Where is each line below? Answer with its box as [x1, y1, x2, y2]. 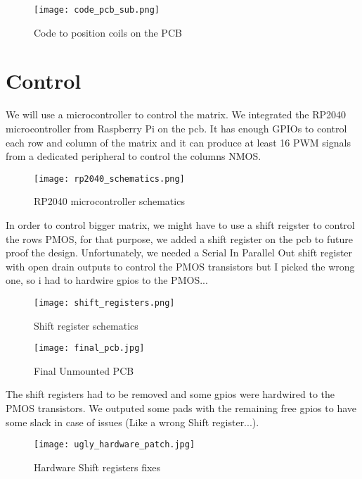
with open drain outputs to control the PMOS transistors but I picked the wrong [6, 259, 355, 273]
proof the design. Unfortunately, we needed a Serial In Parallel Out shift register [6, 245, 353, 260]
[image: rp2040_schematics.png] [34, 173, 185, 184]
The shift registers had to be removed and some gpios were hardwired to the [6, 387, 335, 402]
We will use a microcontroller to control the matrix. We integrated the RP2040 [6, 107, 347, 122]
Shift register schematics [34, 318, 138, 332]
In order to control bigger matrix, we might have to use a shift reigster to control [6, 218, 355, 232]
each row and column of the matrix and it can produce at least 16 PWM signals [6, 135, 351, 149]
